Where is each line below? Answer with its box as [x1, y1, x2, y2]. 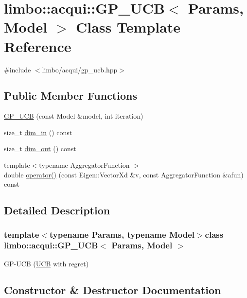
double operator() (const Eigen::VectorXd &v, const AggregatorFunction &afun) [4, 169, 244, 179]
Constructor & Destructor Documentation [4, 282, 221, 297]
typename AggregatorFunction [39, 160, 130, 170]
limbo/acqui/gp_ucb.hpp [42, 64, 118, 74]
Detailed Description [4, 203, 110, 218]
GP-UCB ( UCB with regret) [4, 258, 89, 268]
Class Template [75, 17, 180, 37]
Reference [4, 36, 71, 56]
